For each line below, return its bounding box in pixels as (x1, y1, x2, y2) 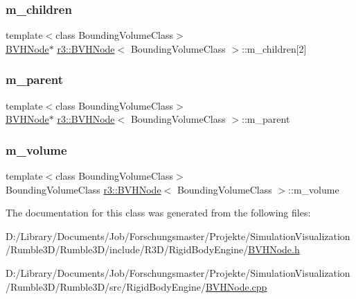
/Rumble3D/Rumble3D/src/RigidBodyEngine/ (6, 279, 206, 293)
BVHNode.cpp (205, 279, 267, 293)
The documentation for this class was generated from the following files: (6, 205, 311, 220)
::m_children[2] (242, 41, 307, 55)
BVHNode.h (248, 242, 300, 257)
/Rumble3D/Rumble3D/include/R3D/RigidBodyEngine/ (6, 242, 249, 257)
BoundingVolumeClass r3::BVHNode (6, 182, 161, 196)
